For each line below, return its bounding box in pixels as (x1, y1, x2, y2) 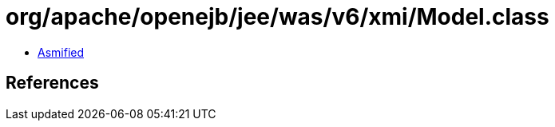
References (6, 73, 99, 93)
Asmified (38, 45, 85, 59)
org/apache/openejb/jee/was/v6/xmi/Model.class (6, 3, 549, 30)
